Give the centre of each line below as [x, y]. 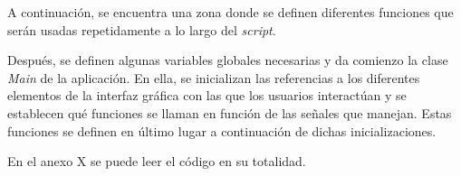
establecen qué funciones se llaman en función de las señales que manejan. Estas [230, 112]
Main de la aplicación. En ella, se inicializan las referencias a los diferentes [214, 77]
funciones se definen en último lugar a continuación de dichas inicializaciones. [222, 130]
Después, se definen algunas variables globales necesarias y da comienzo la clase [228, 60]
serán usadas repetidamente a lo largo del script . [142, 29]
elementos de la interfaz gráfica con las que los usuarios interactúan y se [207, 95]
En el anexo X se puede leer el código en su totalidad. [157, 161]
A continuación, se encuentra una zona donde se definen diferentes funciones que [230, 12]
